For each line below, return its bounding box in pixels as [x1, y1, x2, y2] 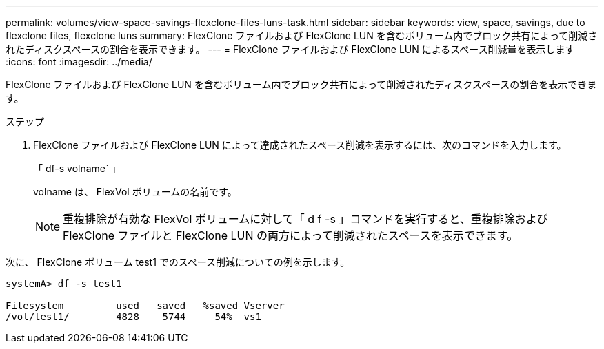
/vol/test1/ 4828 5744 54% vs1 [6, 311, 261, 322]
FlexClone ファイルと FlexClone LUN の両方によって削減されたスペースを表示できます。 [63, 229, 519, 242]
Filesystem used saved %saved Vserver [6, 300, 285, 311]
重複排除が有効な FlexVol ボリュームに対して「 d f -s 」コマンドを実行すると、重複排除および [63, 212, 548, 226]
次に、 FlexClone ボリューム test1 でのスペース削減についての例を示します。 [6, 256, 350, 268]
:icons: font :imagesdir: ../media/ [6, 56, 152, 67]
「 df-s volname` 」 [33, 162, 121, 174]
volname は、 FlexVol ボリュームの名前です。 [33, 186, 237, 198]
